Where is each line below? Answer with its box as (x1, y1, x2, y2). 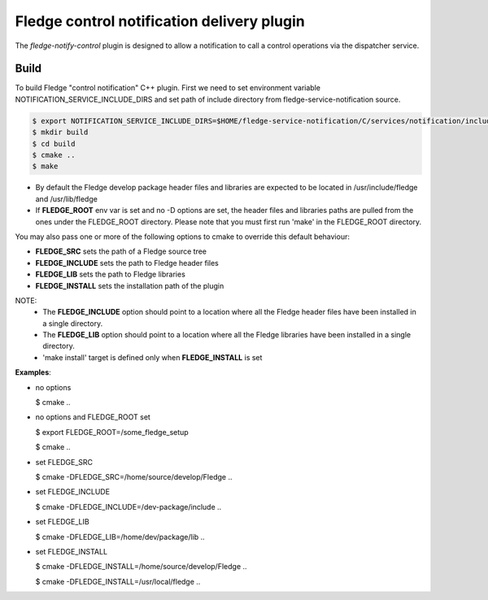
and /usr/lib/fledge (35, 193, 98, 203)
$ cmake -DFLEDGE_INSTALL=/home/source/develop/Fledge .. (35, 562, 247, 572)
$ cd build (32, 139, 76, 148)
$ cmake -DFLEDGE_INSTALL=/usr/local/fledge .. (35, 576, 201, 586)
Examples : (15, 367, 52, 377)
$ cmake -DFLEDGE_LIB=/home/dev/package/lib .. (35, 532, 205, 541)
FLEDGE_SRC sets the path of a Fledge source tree (35, 246, 207, 256)
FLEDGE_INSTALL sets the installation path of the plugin (35, 280, 224, 290)
